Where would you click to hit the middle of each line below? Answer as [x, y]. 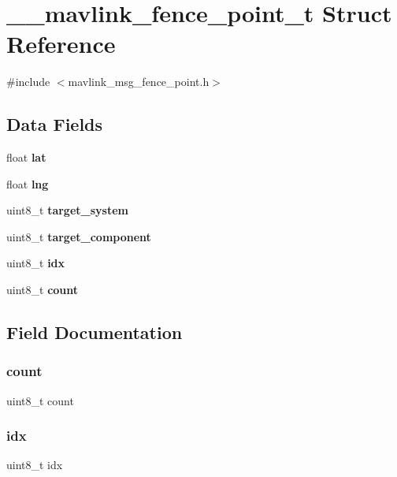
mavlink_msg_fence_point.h [139, 82]
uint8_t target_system [67, 210]
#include [28, 82]
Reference [61, 44]
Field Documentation [95, 332]
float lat [26, 157]
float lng [28, 183]
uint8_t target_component [79, 236]
